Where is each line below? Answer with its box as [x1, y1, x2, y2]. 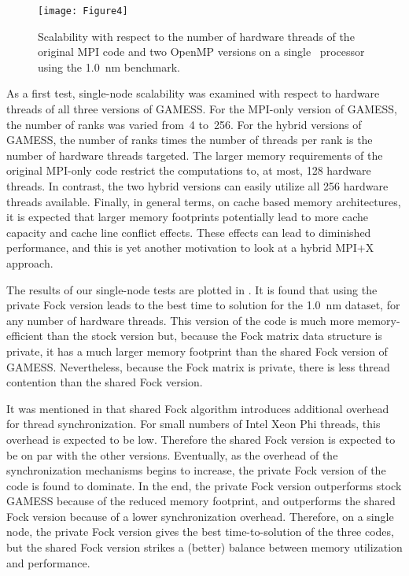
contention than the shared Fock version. [6, 374, 203, 390]
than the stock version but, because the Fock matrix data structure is [46, 327, 382, 344]
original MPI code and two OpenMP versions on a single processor [38, 43, 365, 60]
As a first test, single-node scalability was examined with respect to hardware [6, 85, 380, 102]
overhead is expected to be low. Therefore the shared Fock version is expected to [6, 430, 396, 447]
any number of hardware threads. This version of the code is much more [6, 312, 354, 328]
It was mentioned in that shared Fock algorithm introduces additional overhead [6, 400, 389, 416]
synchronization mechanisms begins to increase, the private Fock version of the [6, 462, 386, 478]
